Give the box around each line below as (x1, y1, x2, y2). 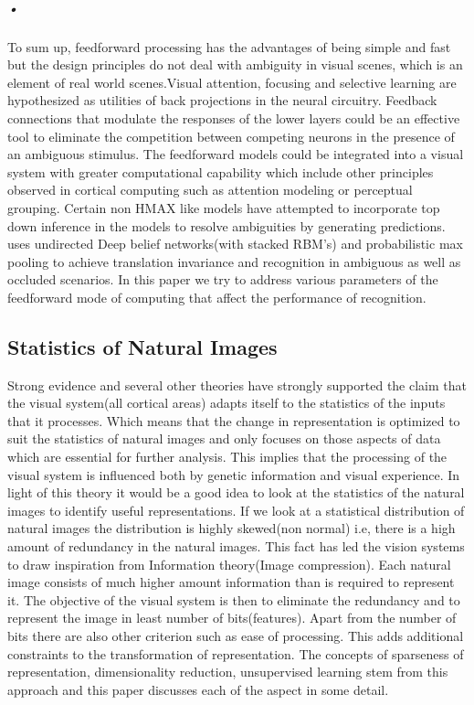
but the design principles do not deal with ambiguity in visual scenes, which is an (7, 55, 463, 74)
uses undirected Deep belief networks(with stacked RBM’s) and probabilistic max (7, 234, 463, 253)
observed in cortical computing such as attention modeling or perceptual (7, 180, 413, 199)
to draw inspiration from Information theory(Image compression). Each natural (7, 554, 451, 573)
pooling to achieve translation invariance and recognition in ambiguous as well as (7, 251, 461, 271)
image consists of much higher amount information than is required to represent (7, 572, 455, 592)
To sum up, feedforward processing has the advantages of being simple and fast (7, 37, 451, 56)
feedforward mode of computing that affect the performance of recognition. (7, 287, 427, 306)
